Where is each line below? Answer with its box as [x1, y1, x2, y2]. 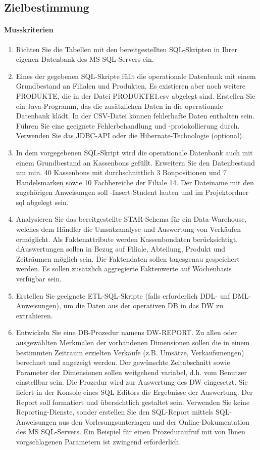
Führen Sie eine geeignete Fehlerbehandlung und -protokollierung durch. [16, 120, 240, 131]
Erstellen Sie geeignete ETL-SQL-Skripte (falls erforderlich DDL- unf [16, 290, 230, 301]
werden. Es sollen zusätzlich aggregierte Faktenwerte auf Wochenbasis [16, 263, 232, 274]
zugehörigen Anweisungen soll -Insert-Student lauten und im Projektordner [16, 187, 249, 197]
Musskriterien [4, 24, 54, 35]
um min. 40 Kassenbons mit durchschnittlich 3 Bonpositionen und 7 [16, 167, 227, 178]
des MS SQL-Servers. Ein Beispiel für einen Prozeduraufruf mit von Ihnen [16, 426, 245, 437]
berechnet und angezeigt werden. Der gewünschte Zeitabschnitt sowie [16, 357, 230, 367]
